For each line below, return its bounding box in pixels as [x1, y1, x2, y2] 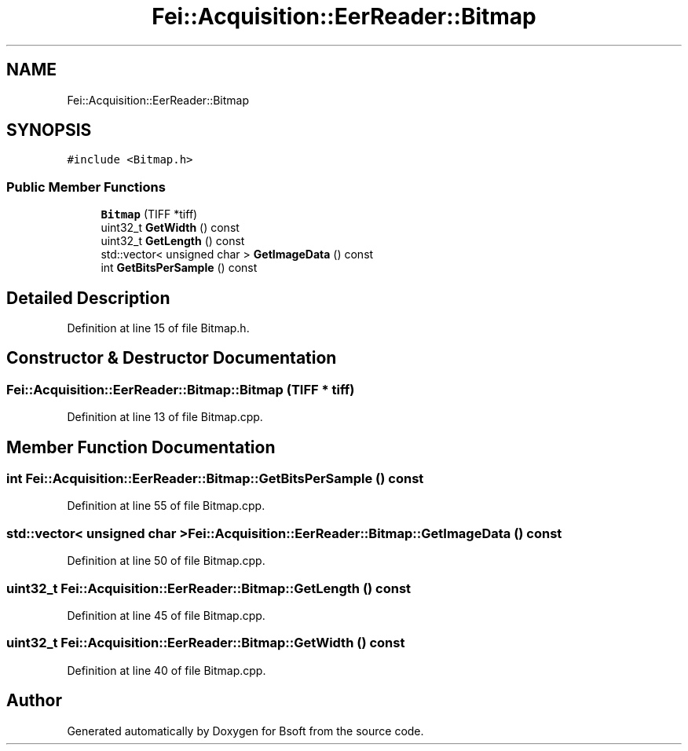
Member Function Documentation [6, 437, 276, 457]
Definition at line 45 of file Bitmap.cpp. [67, 608, 265, 622]
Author [6, 691, 62, 711]
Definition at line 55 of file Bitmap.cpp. [67, 499, 265, 513]
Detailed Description [6, 288, 170, 308]
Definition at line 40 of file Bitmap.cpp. [67, 663, 266, 677]
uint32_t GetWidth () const [101, 221, 240, 235]
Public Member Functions [6, 178, 166, 195]
